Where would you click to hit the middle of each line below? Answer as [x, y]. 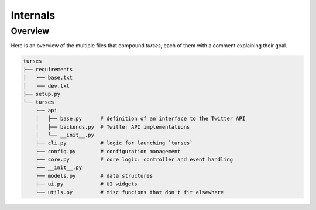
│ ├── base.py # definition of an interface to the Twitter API [140, 119]
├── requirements [48, 69]
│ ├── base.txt [48, 78]
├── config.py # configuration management [108, 151]
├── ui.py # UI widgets [86, 184]
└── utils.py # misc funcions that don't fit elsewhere [130, 192]
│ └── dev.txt [47, 86]
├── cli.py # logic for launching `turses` [114, 143]
